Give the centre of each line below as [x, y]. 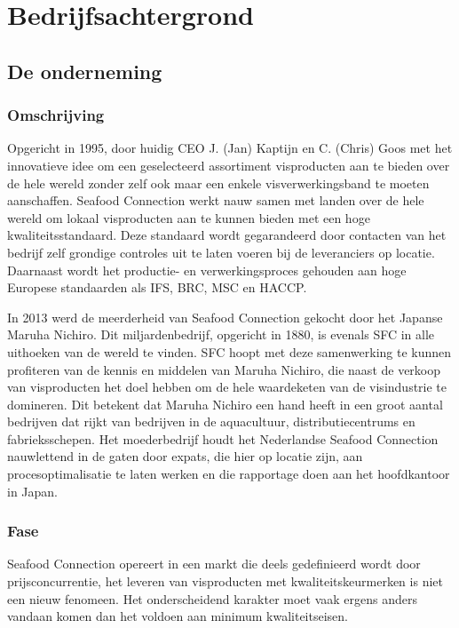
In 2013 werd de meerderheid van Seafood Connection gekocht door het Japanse [225, 317]
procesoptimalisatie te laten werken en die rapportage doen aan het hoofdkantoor [229, 474]
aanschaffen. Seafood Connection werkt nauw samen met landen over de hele [216, 200]
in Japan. [32, 491]
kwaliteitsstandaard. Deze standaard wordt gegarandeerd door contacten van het [227, 235]
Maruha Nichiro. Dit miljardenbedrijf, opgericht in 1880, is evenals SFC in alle [221, 334]
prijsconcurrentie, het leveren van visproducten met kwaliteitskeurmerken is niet [225, 581]
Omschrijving [56, 115]
